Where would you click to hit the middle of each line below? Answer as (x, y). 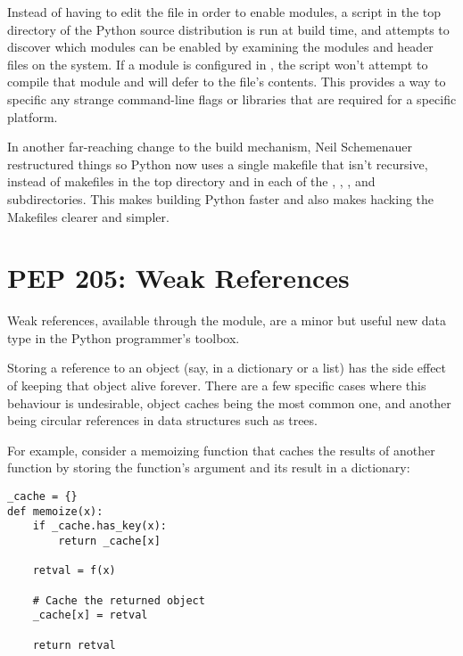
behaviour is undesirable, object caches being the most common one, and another (229, 402)
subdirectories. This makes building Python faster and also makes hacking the (221, 198)
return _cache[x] (109, 541)
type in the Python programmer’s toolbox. (124, 337)
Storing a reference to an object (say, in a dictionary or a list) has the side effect (227, 368)
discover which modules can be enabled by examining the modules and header (220, 47)
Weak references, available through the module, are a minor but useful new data (227, 320)
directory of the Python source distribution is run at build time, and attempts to (228, 29)
